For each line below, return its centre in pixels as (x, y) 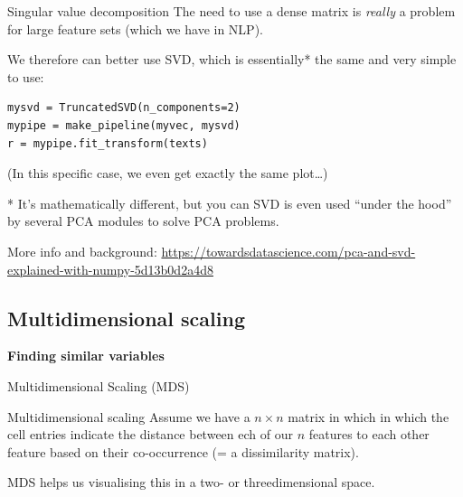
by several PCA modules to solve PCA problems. (143, 221)
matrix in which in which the (369, 416)
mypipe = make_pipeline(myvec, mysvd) (124, 125)
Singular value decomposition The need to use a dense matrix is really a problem (231, 11)
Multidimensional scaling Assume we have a (129, 416)
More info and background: (82, 251)
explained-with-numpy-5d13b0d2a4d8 (110, 269)
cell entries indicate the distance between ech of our (150, 434)
